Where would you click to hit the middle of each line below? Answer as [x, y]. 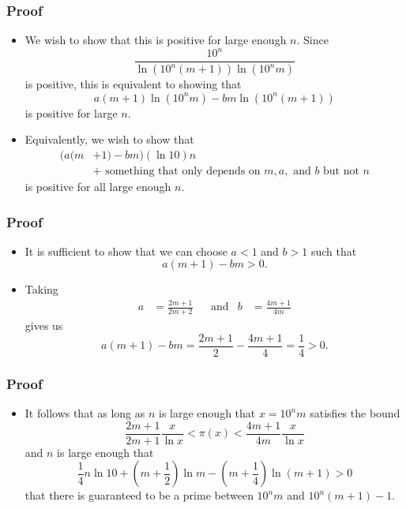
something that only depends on [183, 172]
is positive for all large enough [98, 187]
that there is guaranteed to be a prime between [139, 495]
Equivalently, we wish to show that [109, 139]
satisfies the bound [355, 413]
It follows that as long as [85, 413]
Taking [41, 289]
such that [334, 251]
